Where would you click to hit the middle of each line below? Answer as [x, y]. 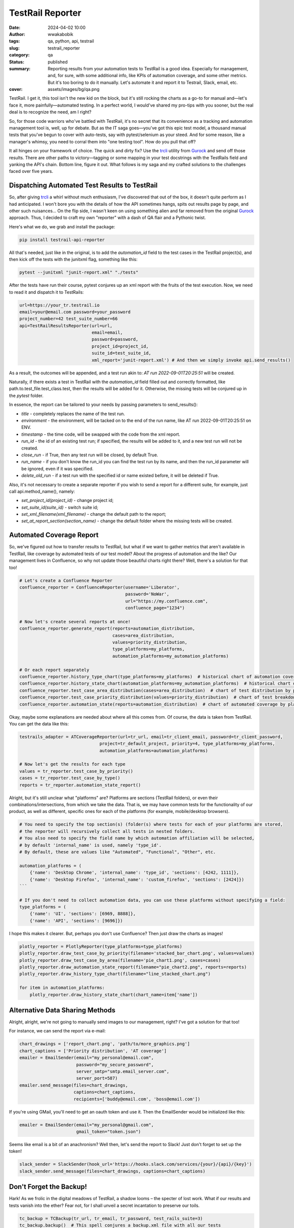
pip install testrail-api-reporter [62, 240]
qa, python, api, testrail [71, 41]
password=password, [115, 339]
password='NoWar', [147, 594]
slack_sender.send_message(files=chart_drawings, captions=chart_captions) [112, 1171]
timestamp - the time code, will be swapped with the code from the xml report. [101, 434]
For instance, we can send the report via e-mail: [57, 1031]
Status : [17, 62]
